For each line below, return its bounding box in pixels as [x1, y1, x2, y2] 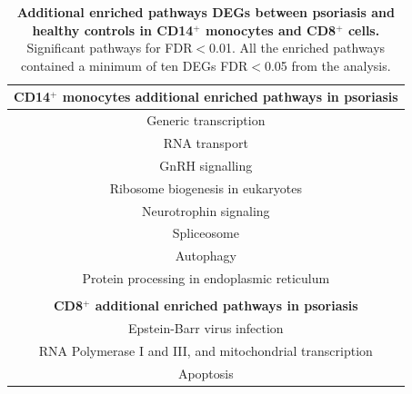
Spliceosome [172, 223, 239, 242]
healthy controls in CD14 [32, 20, 194, 39]
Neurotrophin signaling [142, 201, 270, 220]
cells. [347, 20, 380, 39]
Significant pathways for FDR [26, 38, 193, 57]
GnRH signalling [159, 155, 253, 174]
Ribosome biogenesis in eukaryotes [109, 178, 302, 197]
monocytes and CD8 [206, 20, 337, 39]
